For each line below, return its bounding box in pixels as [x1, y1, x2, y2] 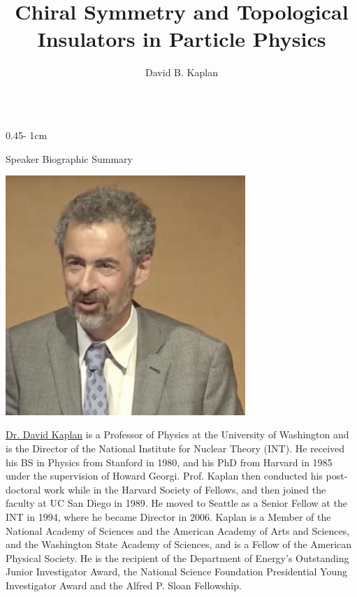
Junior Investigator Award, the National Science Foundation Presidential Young [6, 564, 348, 579]
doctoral [6, 482, 41, 496]
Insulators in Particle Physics [37, 24, 326, 53]
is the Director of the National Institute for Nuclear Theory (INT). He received [6, 441, 345, 455]
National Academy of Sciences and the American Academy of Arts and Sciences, [6, 523, 350, 538]
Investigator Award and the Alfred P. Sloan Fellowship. [6, 577, 242, 592]
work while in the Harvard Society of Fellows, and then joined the [43, 482, 326, 496]
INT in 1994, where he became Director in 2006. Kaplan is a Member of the [6, 509, 331, 524]
